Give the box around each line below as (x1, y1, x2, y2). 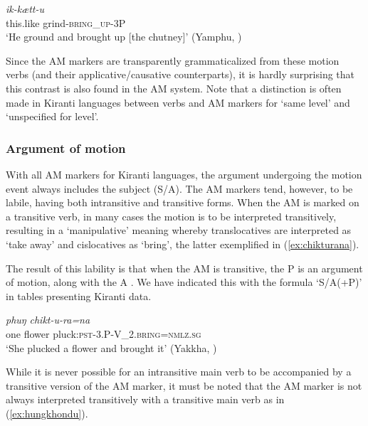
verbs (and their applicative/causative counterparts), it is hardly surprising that (6, 67, 355, 82)
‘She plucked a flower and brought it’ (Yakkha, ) (6, 340, 217, 355)
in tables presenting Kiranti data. (6, 288, 152, 303)
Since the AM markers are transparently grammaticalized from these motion (6, 53, 340, 68)
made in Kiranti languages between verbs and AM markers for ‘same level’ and (6, 95, 350, 110)
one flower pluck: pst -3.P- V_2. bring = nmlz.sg (6, 326, 201, 341)
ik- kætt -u (6, 1, 45, 16)
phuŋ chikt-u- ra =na (6, 312, 90, 327)
